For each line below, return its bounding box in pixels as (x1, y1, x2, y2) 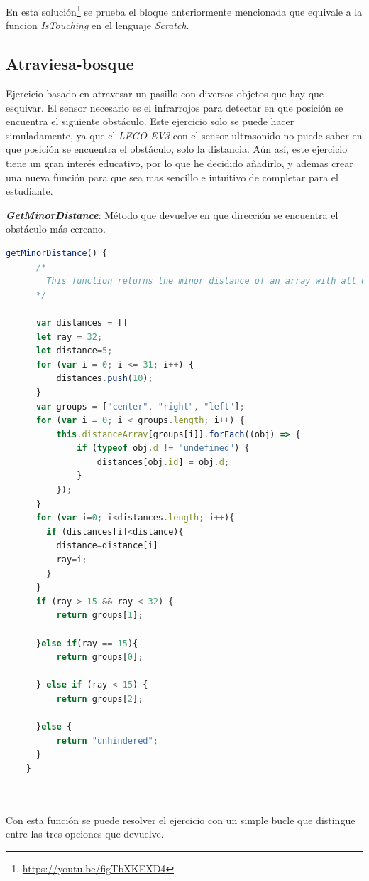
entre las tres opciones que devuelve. (6, 826, 164, 841)
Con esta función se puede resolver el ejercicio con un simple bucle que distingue (6, 812, 356, 827)
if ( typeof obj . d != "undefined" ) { (77, 443, 250, 454)
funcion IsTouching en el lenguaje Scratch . (6, 18, 189, 33)
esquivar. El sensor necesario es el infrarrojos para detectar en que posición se (6, 100, 343, 114)
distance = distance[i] (56, 540, 158, 551)
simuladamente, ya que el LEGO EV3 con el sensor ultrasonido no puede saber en (6, 127, 363, 142)
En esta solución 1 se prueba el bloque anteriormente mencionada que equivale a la (6, 2, 363, 18)
